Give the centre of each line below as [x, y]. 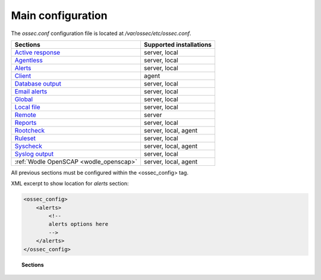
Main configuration [59, 15]
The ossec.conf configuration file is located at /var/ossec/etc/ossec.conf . [101, 33]
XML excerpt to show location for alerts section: [70, 184]
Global [23, 99]
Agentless [29, 60]
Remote [26, 115]
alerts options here [78, 224]
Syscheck [29, 146]
